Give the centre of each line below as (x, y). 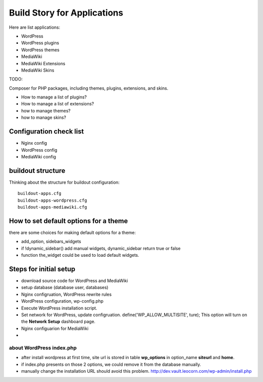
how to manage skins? (44, 117)
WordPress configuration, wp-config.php (62, 301)
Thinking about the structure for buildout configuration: (64, 182)
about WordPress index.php (43, 347)
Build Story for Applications (66, 13)
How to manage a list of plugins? (54, 97)
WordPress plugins (40, 43)
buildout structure (37, 171)
